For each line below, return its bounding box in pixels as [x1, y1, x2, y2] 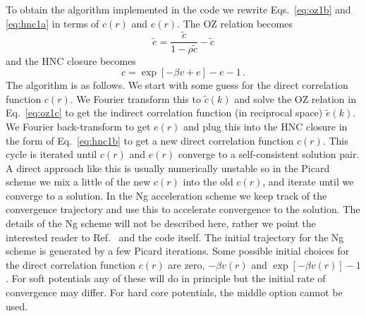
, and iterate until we [262, 174, 354, 189]
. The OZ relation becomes [177, 16, 293, 30]
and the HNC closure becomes [6, 53, 136, 68]
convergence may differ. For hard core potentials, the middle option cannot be [6, 285, 343, 300]
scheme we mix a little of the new [6, 174, 151, 189]
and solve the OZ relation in [234, 91, 356, 106]
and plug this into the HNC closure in [183, 119, 348, 133]
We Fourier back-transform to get [6, 119, 151, 133]
